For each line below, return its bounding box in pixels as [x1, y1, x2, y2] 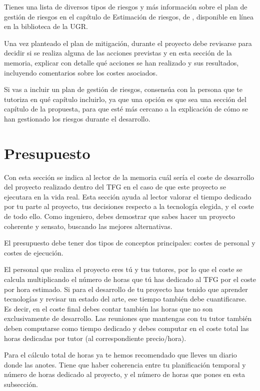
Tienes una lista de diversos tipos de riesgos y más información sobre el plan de [4, 1, 247, 11]
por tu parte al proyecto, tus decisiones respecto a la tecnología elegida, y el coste [4, 201, 254, 211]
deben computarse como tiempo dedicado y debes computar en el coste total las [4, 322, 249, 333]
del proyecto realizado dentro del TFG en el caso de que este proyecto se [4, 181, 226, 192]
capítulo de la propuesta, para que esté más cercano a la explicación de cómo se [4, 103, 248, 114]
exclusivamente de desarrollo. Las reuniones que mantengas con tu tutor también [4, 313, 252, 323]
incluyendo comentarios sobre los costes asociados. [4, 67, 158, 77]
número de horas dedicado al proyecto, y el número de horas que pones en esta [4, 369, 245, 379]
